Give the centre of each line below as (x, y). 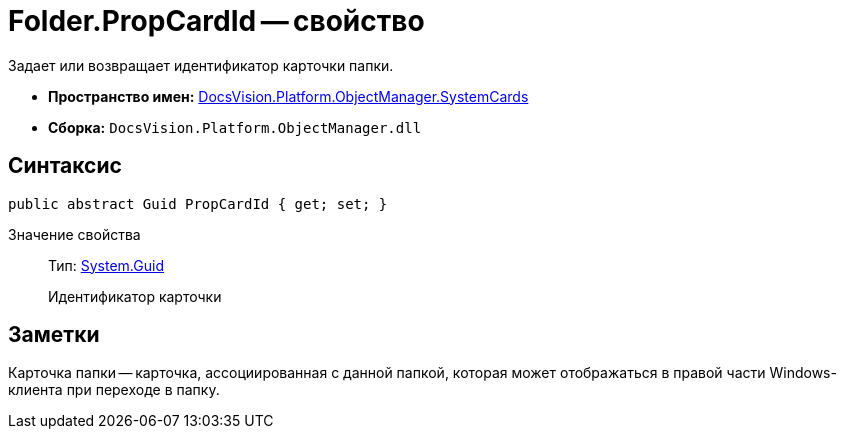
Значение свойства (74, 234)
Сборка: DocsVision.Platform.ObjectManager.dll (235, 127)
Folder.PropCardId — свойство (216, 21)
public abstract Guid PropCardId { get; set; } (198, 203)
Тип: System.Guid (106, 265)
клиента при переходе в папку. (114, 390)
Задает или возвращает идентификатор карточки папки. (201, 65)
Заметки (54, 335)
